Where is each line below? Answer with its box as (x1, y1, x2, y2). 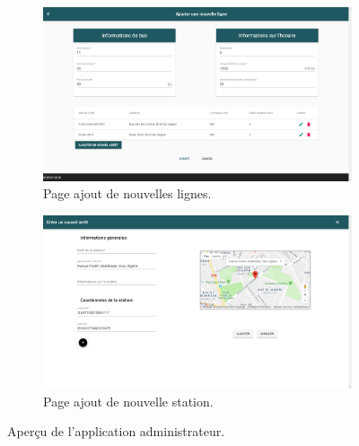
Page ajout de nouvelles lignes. (43, 184, 212, 203)
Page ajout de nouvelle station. (43, 391, 214, 410)
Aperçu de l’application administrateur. (7, 422, 225, 441)
